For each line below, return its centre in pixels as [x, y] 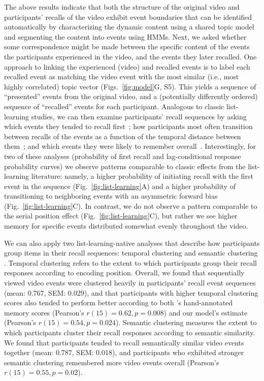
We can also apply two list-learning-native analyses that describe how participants [132, 243]
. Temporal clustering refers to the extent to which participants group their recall [130, 262]
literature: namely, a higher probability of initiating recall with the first [142, 176]
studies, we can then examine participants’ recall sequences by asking [139, 116]
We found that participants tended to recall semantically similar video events [124, 342]
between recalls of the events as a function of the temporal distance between [123, 136]
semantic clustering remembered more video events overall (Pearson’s [112, 362]
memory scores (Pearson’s [44, 312]
